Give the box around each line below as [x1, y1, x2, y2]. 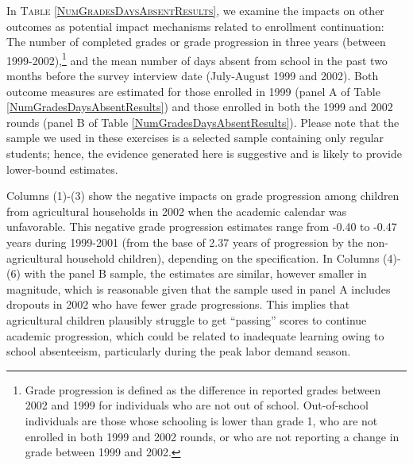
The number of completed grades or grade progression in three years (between [6, 33, 386, 50]
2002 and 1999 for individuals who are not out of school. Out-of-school [25, 397, 369, 413]
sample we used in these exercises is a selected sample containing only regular [6, 129, 384, 146]
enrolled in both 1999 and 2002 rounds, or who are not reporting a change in [25, 428, 399, 444]
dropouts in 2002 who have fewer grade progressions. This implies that [6, 296, 350, 313]
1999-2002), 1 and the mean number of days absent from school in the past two [6, 49, 388, 68]
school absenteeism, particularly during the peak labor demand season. [6, 343, 351, 359]
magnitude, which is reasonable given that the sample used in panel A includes [6, 280, 391, 297]
